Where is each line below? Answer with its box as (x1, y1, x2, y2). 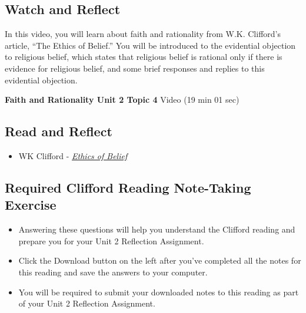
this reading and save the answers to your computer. (18, 265, 208, 278)
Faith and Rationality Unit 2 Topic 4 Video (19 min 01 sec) (5, 93, 240, 106)
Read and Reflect (5, 122, 112, 140)
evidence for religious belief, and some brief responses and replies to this (5, 62, 265, 74)
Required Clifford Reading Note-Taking (5, 178, 251, 196)
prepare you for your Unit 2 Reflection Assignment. (18, 234, 204, 247)
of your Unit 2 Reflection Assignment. (18, 297, 155, 309)
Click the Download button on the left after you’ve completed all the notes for (18, 254, 301, 267)
